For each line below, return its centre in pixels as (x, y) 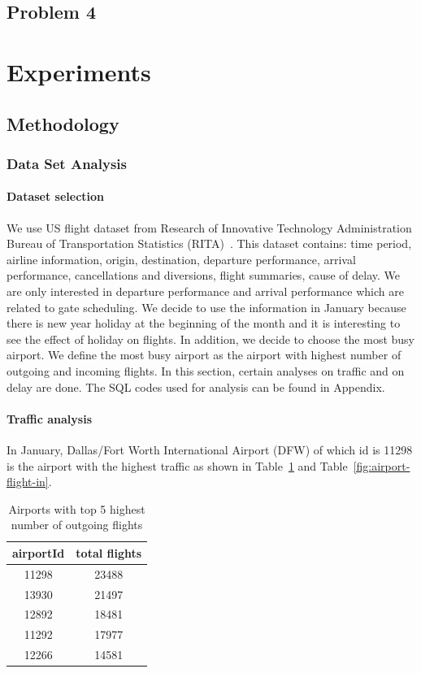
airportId (39, 552)
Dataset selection (56, 196)
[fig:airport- (382, 465)
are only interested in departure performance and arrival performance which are (205, 291)
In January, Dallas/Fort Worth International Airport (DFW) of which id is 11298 (210, 449)
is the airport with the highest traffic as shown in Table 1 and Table (177, 465)
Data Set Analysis (67, 163)
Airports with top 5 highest (77, 508)
